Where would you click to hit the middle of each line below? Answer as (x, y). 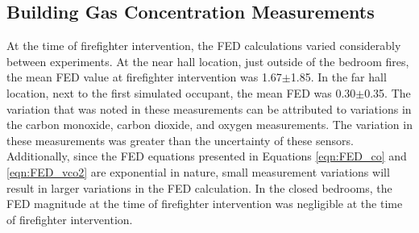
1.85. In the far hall (338, 77)
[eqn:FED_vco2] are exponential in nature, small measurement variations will (198, 171)
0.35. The (388, 92)
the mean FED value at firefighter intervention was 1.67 (144, 77)
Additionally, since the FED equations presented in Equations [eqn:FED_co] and (207, 156)
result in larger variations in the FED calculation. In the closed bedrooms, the (199, 187)
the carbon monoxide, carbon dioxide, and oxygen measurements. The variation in (209, 125)
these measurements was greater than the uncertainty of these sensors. (180, 140)
